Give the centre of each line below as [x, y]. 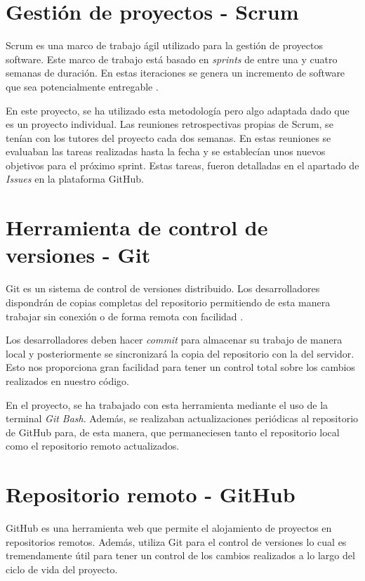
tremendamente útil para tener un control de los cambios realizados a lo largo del [180, 555]
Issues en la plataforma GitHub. [75, 179]
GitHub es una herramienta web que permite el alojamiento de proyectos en [169, 528]
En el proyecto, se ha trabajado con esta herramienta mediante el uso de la [167, 404]
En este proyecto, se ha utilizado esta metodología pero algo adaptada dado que [178, 110]
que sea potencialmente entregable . [82, 86]
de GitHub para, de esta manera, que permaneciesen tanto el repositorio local [173, 432]
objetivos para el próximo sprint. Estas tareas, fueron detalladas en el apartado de [182, 165]
